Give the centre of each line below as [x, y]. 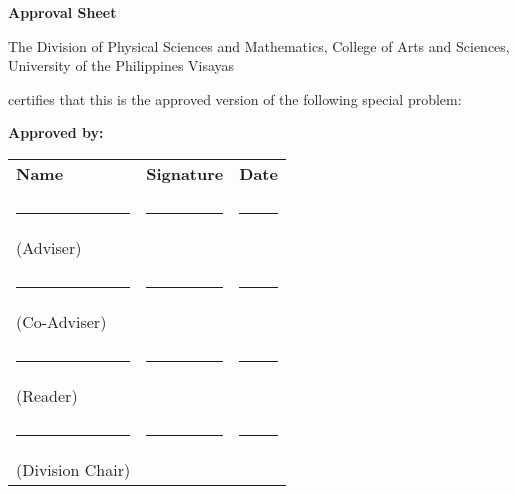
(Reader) [47, 395]
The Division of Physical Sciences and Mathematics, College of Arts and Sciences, [259, 45]
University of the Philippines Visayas [121, 65]
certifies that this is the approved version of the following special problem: [235, 98]
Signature [185, 173]
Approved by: [56, 132]
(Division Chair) [73, 469]
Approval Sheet [62, 12]
